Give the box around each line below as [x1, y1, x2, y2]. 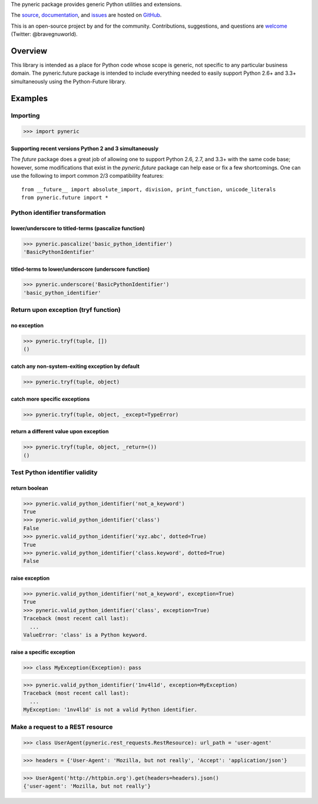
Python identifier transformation [11, 208, 106, 217]
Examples [11, 93, 48, 103]
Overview [11, 46, 48, 56]
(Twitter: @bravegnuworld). [11, 31, 78, 38]
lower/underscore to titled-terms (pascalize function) [11, 224, 145, 232]
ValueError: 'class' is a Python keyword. [23, 632, 148, 638]
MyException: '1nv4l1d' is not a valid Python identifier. [23, 706, 197, 713]
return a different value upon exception [11, 428, 109, 435]
